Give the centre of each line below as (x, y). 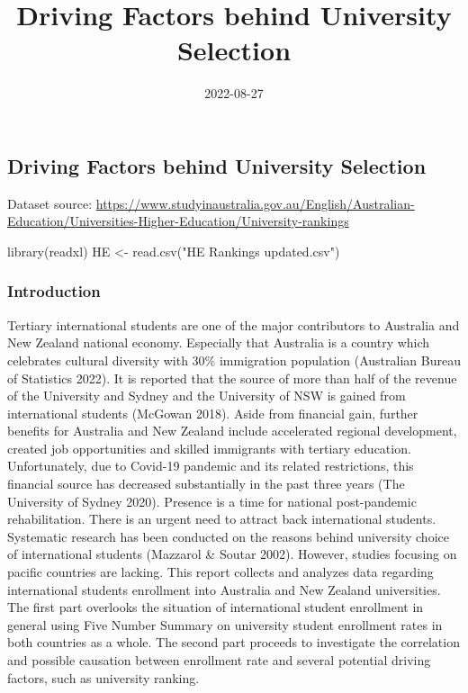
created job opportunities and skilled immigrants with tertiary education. (209, 448)
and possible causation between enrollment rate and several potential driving (219, 660)
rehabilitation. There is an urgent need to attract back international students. (222, 519)
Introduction (54, 291)
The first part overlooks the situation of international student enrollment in (216, 607)
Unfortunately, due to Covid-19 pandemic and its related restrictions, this (211, 466)
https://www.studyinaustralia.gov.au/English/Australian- (255, 203)
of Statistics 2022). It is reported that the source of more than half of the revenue (232, 378)
